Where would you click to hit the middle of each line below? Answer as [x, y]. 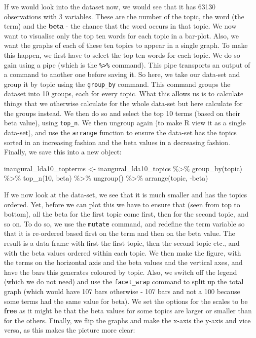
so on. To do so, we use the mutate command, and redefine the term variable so [124, 223]
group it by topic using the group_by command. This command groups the [117, 84]
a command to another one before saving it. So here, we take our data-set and [122, 74]
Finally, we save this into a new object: [63, 152]
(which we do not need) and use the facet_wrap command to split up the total [124, 282]
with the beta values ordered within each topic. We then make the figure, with [123, 252]
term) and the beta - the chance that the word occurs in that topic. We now [120, 26]
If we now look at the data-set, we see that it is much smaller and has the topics [126, 194]
